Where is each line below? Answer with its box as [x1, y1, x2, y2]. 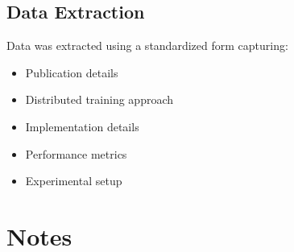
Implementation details [25, 118, 139, 134]
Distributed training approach [25, 91, 174, 108]
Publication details [25, 64, 118, 81]
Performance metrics [25, 145, 127, 162]
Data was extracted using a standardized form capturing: [6, 37, 288, 54]
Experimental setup [25, 172, 122, 189]
